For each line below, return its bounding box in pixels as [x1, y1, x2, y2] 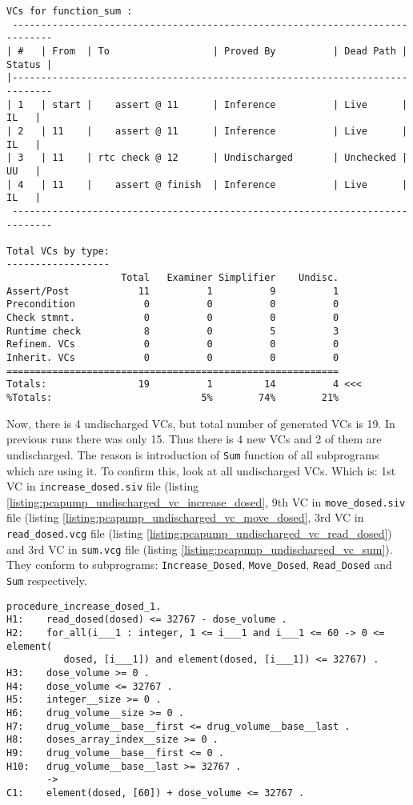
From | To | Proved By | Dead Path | [52, 45, 408, 57]
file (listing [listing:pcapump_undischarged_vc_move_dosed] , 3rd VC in [6, 509, 364, 526]
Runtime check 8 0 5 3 [6, 325, 339, 337]
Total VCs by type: [6, 245, 110, 257]
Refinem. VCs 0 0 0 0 [6, 338, 339, 350]
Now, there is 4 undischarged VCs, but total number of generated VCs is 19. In [6, 415, 395, 431]
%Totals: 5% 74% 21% [6, 392, 339, 404]
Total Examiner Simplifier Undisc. [121, 272, 339, 284]
